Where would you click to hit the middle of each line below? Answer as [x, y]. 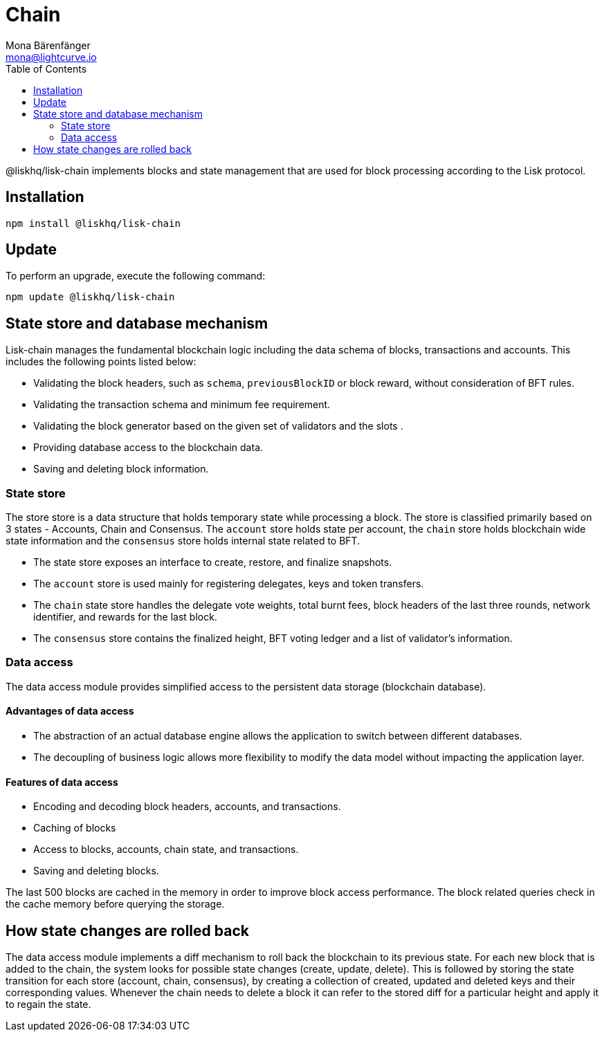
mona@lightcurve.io [51, 57]
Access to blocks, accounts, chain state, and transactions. [166, 850]
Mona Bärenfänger [48, 45]
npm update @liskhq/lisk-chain [90, 297]
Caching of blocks [75, 828]
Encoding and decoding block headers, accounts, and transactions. [187, 807]
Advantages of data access [70, 711]
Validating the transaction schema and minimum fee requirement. [182, 405]
